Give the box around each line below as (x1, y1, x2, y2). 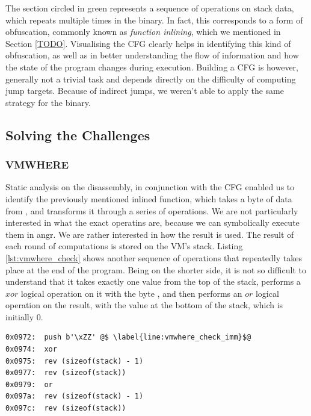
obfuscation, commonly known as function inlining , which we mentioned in (5, 25, 281, 38)
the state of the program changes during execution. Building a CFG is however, (5, 60, 298, 73)
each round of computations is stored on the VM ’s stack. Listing (5, 240, 243, 252)
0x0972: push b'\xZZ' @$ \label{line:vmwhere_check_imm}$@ (5, 333, 251, 342)
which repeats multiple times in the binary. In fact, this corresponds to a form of (5, 13, 303, 26)
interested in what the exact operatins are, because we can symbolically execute (5, 216, 300, 229)
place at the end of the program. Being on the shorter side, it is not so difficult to (5, 263, 306, 276)
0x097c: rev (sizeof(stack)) (5, 404, 126, 413)
